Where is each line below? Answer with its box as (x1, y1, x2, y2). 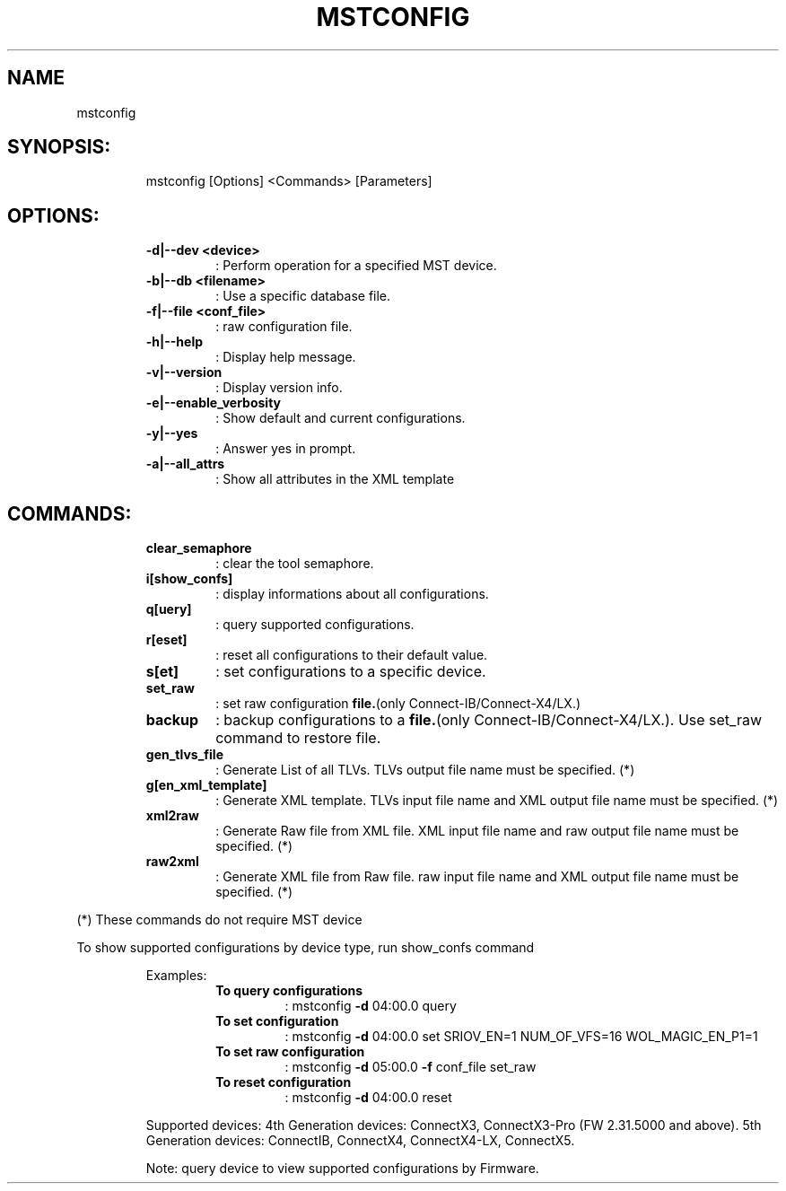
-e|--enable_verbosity (145, 395, 281, 411)
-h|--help (145, 334, 204, 350)
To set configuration (215, 1013, 339, 1029)
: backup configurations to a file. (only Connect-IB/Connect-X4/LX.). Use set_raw (215, 711, 763, 730)
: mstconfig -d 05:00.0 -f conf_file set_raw (284, 1059, 537, 1075)
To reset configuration (215, 1074, 352, 1090)
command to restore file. (215, 729, 381, 748)
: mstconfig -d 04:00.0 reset (284, 1090, 452, 1106)
